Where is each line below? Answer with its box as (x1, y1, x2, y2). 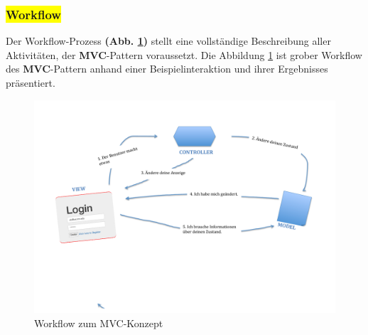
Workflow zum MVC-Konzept (34, 315, 163, 330)
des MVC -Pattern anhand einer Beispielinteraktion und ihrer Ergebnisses (6, 61, 328, 76)
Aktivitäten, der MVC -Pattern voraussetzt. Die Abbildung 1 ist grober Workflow (6, 47, 362, 62)
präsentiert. (6, 75, 55, 90)
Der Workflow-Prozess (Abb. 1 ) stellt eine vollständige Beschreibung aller (6, 33, 331, 48)
